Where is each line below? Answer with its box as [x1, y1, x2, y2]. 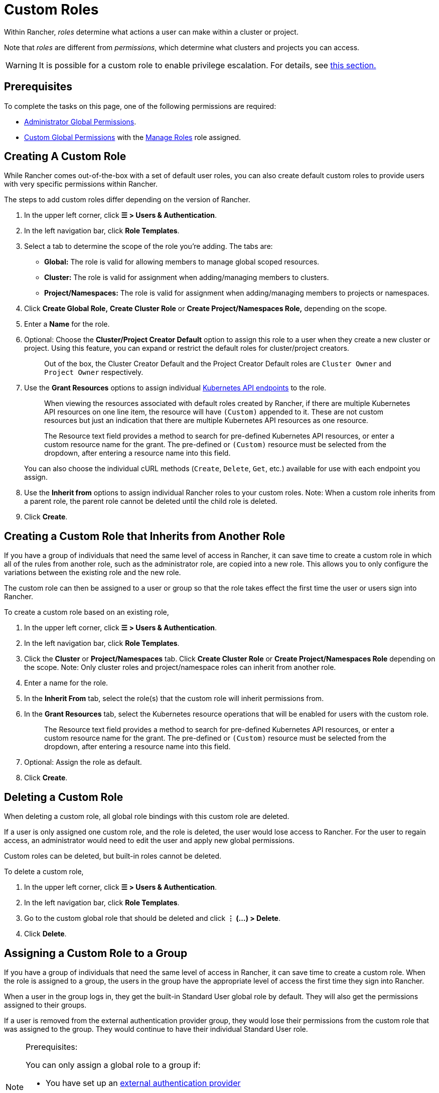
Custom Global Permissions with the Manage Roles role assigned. [24, 132, 241, 142]
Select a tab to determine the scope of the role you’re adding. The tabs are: [24, 242, 273, 251]
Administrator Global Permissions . [24, 117, 136, 126]
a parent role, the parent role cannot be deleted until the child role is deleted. [24, 497, 277, 506]
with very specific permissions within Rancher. [4, 180, 158, 189]
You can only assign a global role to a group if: [26, 1059, 201, 1070]
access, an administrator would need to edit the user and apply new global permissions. [4, 836, 295, 845]
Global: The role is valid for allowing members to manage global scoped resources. [44, 257, 320, 266]
